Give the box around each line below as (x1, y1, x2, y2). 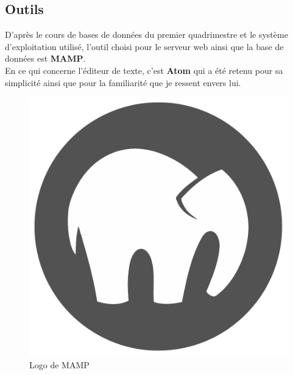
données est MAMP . (5, 52, 86, 65)
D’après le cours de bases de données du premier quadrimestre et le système (5, 28, 288, 41)
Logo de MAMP (29, 358, 90, 371)
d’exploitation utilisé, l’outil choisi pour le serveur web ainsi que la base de (5, 40, 284, 53)
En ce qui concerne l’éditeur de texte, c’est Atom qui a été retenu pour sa (5, 64, 283, 76)
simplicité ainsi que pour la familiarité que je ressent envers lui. (5, 76, 241, 89)
